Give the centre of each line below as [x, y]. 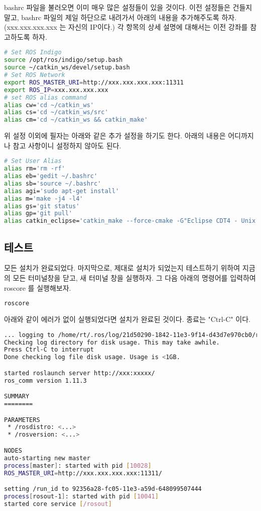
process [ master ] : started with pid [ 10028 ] [78, 465]
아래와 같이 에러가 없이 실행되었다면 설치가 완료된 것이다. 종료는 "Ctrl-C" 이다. [127, 319]
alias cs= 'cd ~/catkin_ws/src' [56, 112]
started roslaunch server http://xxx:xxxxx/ [80, 373]
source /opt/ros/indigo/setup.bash [63, 60]
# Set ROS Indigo [33, 53]
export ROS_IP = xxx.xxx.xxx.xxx [56, 90]
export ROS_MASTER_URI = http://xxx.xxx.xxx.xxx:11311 [94, 82]
